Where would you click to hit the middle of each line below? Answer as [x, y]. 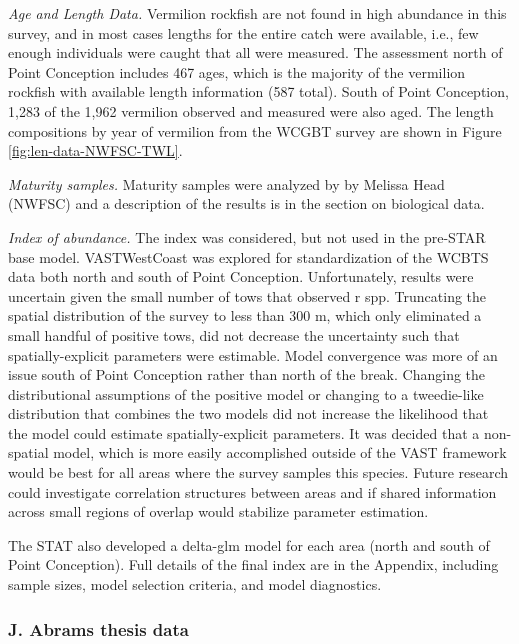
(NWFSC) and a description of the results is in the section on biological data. [246, 203]
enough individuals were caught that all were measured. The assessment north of [255, 52]
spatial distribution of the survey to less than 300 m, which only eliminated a [245, 315]
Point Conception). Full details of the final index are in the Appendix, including [253, 564]
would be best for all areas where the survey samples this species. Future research [258, 472]
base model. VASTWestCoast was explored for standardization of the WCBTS [248, 256]
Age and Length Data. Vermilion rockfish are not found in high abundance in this [257, 13]
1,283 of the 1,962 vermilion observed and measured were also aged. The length [251, 110]
